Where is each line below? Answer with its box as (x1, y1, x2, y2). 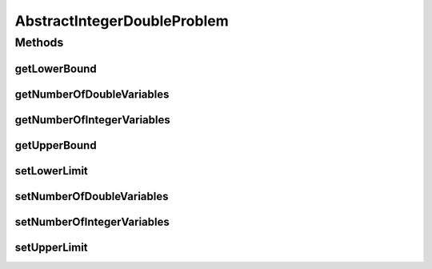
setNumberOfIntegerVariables (14, 215, 170, 228)
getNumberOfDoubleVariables (14, 87, 170, 101)
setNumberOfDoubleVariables (14, 189, 169, 203)
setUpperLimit (14, 240, 88, 254)
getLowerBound (14, 62, 98, 75)
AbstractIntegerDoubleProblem (14, 12, 229, 30)
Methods (14, 35, 64, 50)
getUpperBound (14, 139, 97, 152)
